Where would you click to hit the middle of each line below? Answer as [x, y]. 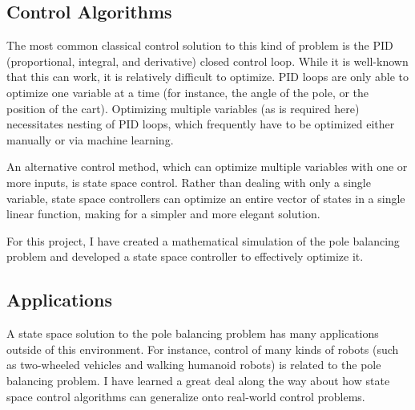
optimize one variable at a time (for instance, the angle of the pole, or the [188, 92]
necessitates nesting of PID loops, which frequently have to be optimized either [201, 124]
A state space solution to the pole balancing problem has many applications [193, 333]
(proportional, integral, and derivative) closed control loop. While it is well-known [207, 61]
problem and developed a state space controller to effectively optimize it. [185, 256]
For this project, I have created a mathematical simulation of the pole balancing [203, 240]
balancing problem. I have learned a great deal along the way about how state [198, 380]
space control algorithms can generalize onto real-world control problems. [186, 396]
